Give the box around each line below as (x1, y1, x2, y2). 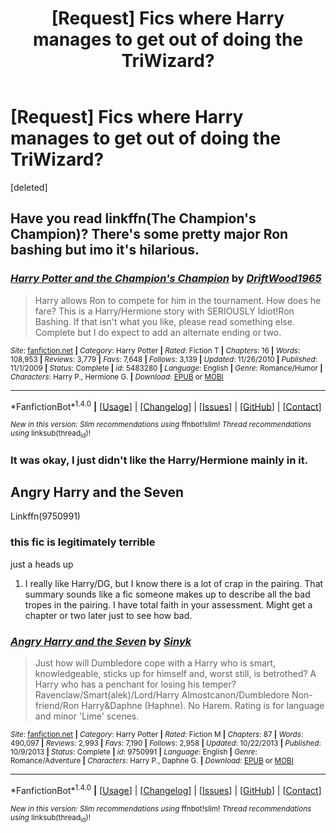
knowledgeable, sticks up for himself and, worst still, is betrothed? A (34, 667, 317, 679)
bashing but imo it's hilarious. (10, 242, 200, 259)
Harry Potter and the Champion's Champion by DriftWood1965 (10, 272, 322, 286)
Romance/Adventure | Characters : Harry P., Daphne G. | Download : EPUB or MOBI (10, 755, 294, 766)
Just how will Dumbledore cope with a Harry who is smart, (34, 657, 277, 669)
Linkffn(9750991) (10, 510, 81, 522)
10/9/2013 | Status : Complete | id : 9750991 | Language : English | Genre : (10, 747, 258, 757)
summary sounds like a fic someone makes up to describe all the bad (24, 588, 311, 600)
